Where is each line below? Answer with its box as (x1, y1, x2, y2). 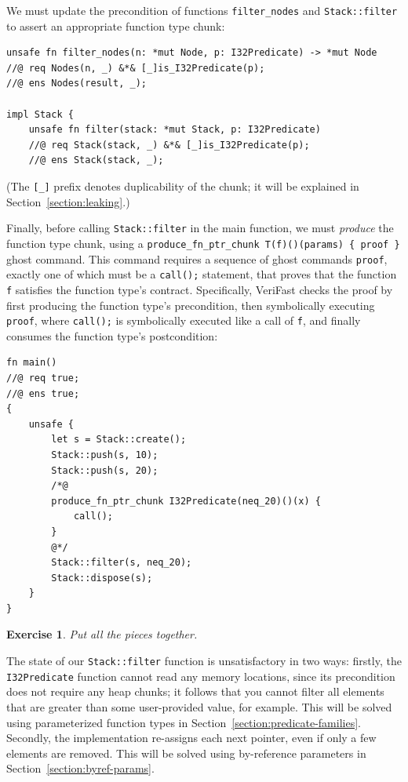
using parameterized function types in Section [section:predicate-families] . (6, 714, 361, 730)
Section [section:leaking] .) (6, 193, 130, 209)
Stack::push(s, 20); (51, 464, 158, 476)
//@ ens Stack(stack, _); (28, 155, 164, 166)
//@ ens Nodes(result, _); (6, 78, 147, 89)
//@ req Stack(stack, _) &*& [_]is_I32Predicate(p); (28, 139, 310, 151)
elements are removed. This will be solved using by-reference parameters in (6, 744, 366, 761)
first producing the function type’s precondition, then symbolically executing (6, 296, 375, 313)
